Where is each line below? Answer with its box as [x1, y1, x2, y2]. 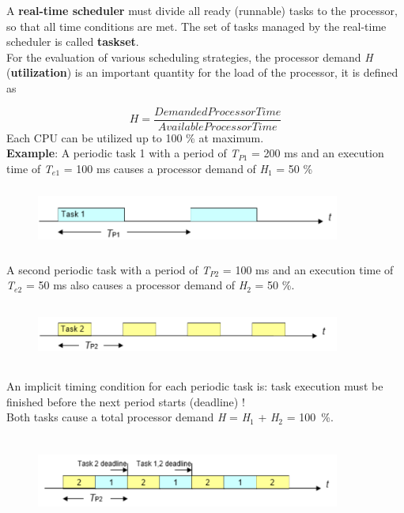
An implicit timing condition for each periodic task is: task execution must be [6, 377, 383, 394]
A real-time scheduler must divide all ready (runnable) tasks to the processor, [6, 2, 398, 18]
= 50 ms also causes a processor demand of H [25, 277, 247, 293]
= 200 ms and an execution [251, 145, 384, 161]
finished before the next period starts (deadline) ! [6, 393, 245, 409]
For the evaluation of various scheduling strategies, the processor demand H [6, 48, 373, 65]
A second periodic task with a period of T [6, 261, 210, 277]
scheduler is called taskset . [6, 33, 139, 50]
